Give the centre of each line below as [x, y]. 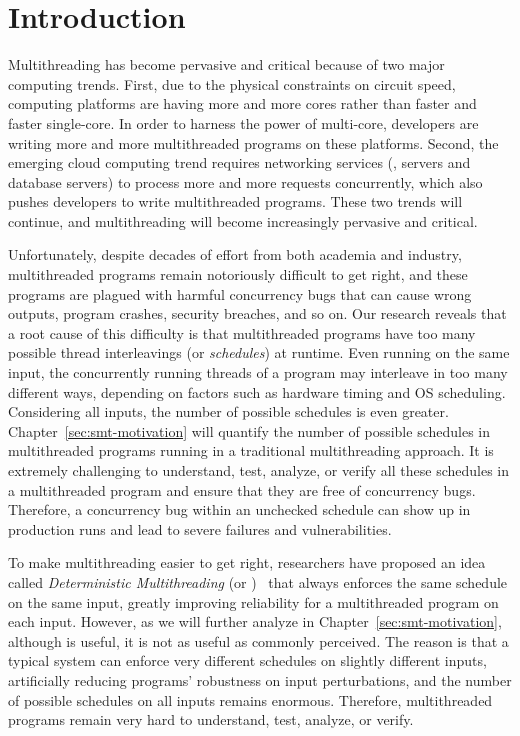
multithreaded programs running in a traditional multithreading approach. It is [251, 450]
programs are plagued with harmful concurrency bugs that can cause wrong [240, 293]
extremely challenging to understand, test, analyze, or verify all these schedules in [259, 470]
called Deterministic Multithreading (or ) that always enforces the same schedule [258, 581]
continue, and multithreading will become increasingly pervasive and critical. [243, 220]
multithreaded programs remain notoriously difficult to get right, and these [238, 274]
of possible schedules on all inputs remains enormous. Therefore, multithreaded [250, 699]
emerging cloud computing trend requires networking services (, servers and [239, 162]
